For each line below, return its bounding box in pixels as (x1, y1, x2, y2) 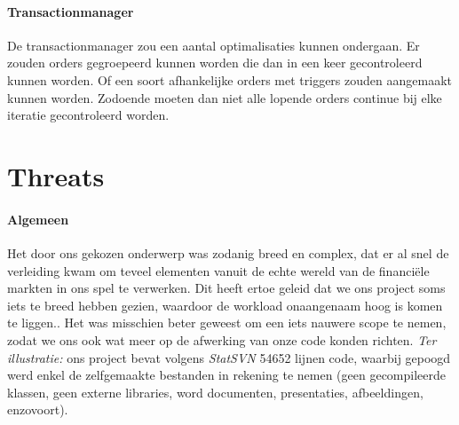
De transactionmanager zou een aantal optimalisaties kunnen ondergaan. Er (7, 35, 420, 54)
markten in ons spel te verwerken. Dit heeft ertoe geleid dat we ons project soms (7, 279, 446, 297)
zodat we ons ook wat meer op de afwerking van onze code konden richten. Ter (7, 330, 437, 349)
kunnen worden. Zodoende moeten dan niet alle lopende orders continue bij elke (7, 88, 442, 106)
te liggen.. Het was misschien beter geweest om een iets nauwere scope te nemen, (7, 313, 447, 332)
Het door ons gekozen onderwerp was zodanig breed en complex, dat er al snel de (7, 243, 449, 262)
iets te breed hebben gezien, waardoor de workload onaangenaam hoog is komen (7, 295, 443, 314)
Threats (7, 157, 105, 193)
